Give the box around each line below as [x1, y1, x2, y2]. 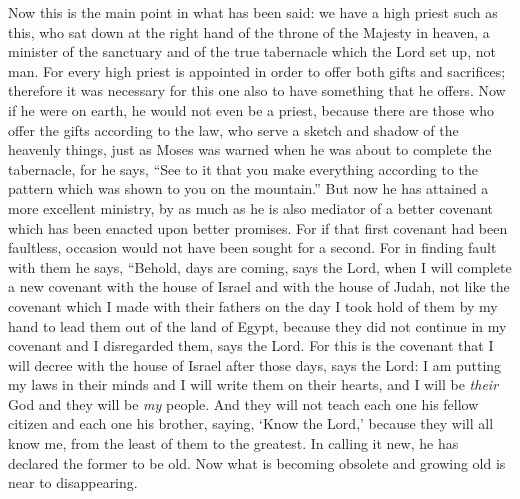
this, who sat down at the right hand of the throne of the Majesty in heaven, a [8, 21, 490, 42]
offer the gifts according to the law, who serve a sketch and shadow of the [8, 119, 459, 140]
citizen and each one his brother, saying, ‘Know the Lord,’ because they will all [8, 413, 494, 434]
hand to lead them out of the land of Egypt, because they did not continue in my [8, 315, 507, 336]
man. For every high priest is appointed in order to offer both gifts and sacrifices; [8, 60, 506, 81]
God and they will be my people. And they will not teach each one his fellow [8, 393, 479, 414]
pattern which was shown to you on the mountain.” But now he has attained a [8, 178, 489, 199]
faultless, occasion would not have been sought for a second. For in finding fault [8, 237, 497, 258]
